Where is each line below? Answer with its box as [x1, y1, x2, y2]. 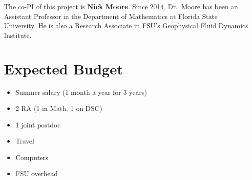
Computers [15, 152, 48, 162]
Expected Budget [4, 58, 123, 78]
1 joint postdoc [15, 119, 61, 129]
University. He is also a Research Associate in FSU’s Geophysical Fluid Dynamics [4, 20, 248, 31]
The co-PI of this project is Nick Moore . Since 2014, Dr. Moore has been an [4, 1, 238, 11]
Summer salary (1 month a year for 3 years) [15, 87, 147, 97]
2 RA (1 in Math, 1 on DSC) [15, 103, 103, 113]
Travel [15, 136, 34, 146]
